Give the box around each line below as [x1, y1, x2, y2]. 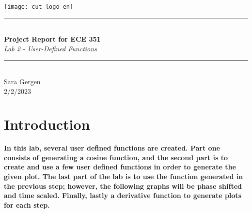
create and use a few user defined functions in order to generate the [4, 162, 236, 172]
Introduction [4, 114, 90, 134]
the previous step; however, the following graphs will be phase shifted [4, 181, 242, 191]
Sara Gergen [4, 76, 41, 87]
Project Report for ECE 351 [4, 34, 101, 44]
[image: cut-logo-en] [4, 3, 74, 10]
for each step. [4, 199, 50, 210]
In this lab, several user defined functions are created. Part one [4, 143, 220, 153]
